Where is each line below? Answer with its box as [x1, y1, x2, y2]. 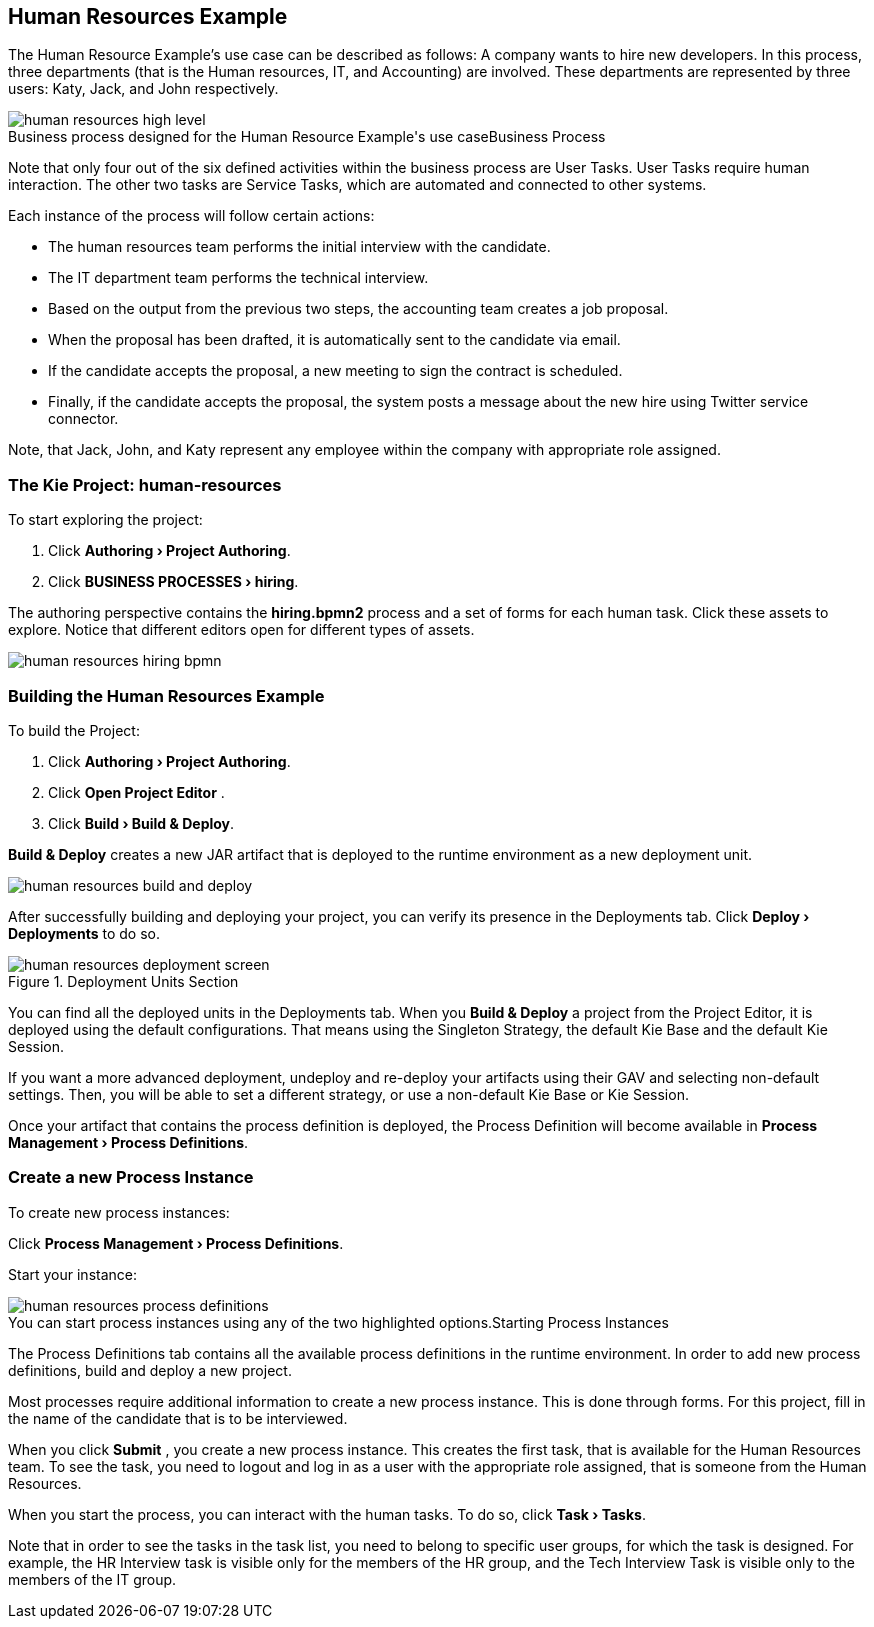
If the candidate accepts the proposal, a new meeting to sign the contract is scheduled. [48, 362, 623, 380]
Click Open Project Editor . [48, 783, 225, 801]
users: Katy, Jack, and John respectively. [8, 80, 279, 98]
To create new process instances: [8, 1203, 230, 1221]
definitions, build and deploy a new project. [8, 1361, 292, 1379]
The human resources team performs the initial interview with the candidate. [48, 238, 551, 256]
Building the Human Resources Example [8, 685, 325, 706]
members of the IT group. [8, 1570, 177, 1588]
